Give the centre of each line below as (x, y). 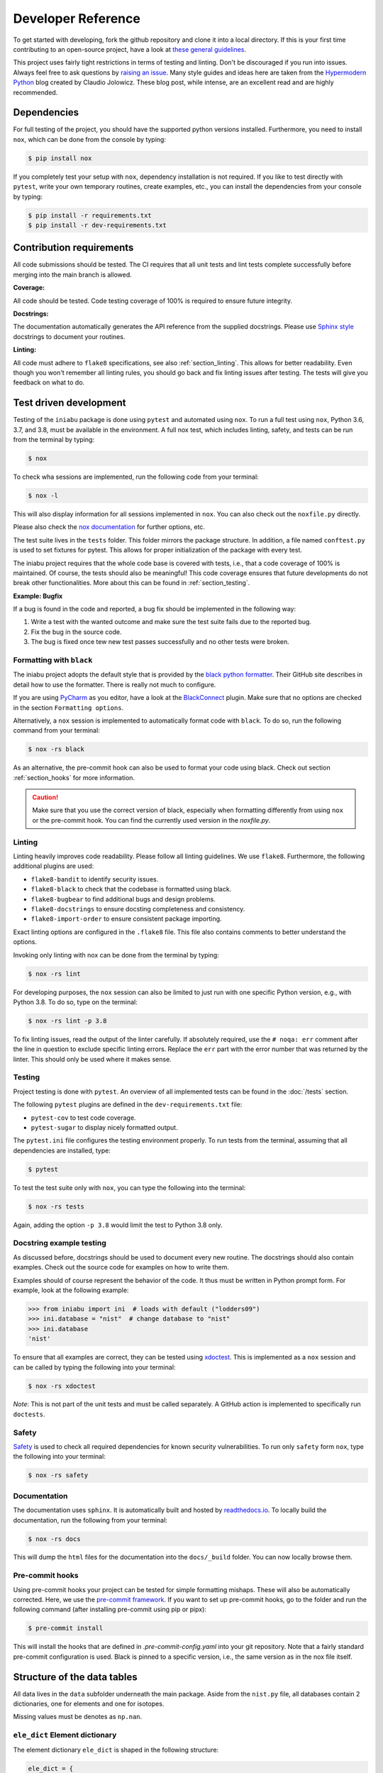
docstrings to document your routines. (69, 336)
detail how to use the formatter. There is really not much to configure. (115, 684)
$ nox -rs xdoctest (62, 1386)
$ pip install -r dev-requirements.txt (97, 225)
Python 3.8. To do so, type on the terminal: (76, 1002)
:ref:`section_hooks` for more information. (74, 777)
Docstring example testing (60, 1243)
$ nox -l (43, 495)
